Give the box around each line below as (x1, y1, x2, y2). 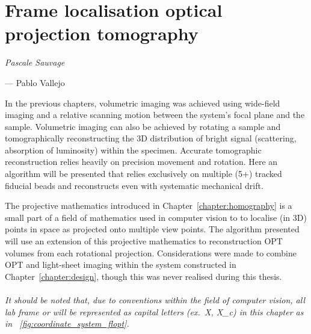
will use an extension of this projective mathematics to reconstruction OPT (5, 235, 283, 247)
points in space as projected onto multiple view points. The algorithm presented (5, 223, 300, 235)
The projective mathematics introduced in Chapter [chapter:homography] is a (5, 199, 292, 212)
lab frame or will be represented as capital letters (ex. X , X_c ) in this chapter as (5, 305, 304, 318)
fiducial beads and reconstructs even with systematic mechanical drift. (5, 179, 263, 191)
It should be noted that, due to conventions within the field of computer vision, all (5, 294, 306, 306)
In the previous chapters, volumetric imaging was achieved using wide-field (5, 96, 280, 109)
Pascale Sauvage (5, 56, 65, 69)
